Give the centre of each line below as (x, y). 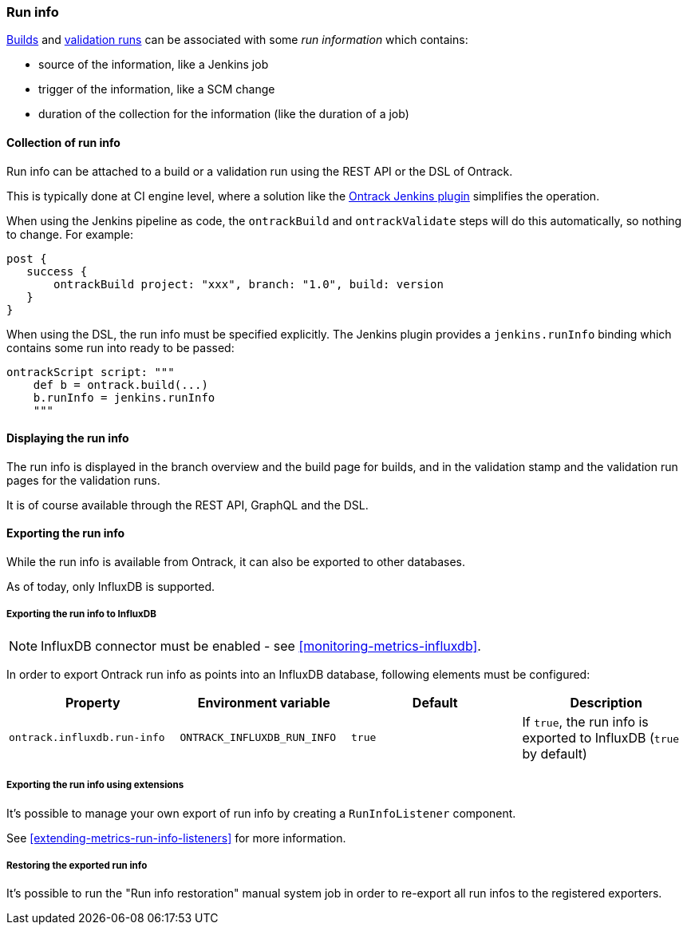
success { (57, 271)
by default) (555, 753)
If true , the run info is (585, 721)
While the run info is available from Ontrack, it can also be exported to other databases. (236, 562)
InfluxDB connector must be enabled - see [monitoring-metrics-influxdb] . (261, 646)
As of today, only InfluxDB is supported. (111, 587)
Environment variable (264, 702)
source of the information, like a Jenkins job (154, 65)
